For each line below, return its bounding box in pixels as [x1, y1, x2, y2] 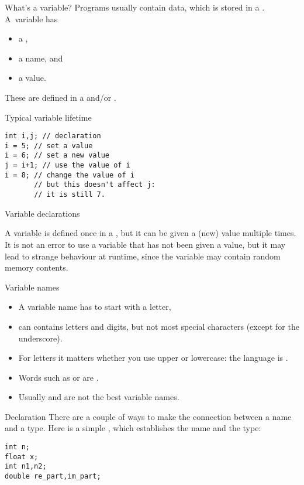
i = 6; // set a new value [5, 151, 109, 160]
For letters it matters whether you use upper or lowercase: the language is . [18, 351, 288, 364]
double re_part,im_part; [5, 472, 101, 481]
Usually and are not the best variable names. [18, 391, 179, 403]
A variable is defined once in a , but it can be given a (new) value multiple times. [5, 227, 296, 239]
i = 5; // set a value [5, 141, 93, 150]
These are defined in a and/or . [5, 91, 116, 103]
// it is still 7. [34, 190, 105, 199]
